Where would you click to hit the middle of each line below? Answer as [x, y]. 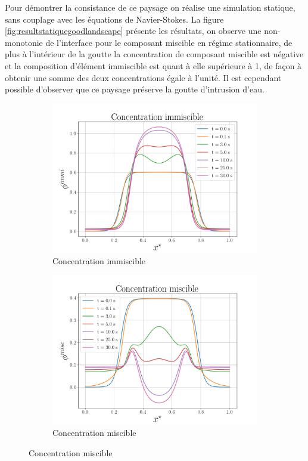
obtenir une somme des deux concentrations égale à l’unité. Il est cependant [143, 77]
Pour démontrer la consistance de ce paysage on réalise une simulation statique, [150, 7]
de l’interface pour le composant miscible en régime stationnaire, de [169, 42]
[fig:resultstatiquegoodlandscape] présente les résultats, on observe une [133, 31]
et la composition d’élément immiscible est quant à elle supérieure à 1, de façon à [153, 65]
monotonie [24, 42]
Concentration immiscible [99, 261]
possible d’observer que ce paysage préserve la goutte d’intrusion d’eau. [135, 89]
